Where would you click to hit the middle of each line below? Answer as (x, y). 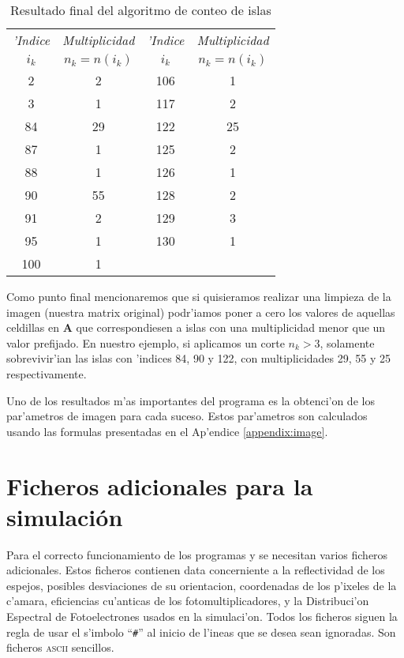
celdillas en (33, 327)
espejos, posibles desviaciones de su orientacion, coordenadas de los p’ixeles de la (202, 585)
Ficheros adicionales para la (160, 485)
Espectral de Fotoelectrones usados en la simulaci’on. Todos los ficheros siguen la (202, 617)
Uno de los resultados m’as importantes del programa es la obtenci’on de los (191, 400)
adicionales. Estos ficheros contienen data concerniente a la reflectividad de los (196, 570)
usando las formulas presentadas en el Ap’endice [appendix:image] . (167, 431)
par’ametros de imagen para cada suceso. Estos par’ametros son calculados (187, 416)
